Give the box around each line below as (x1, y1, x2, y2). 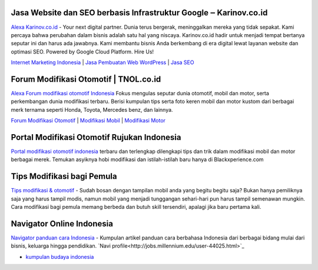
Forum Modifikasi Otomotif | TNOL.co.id (11, 74, 161, 84)
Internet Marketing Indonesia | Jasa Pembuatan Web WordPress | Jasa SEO (11, 59, 194, 66)
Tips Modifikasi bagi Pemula (11, 171, 117, 182)
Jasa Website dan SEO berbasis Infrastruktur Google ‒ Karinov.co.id (11, 8, 268, 18)
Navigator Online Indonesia (11, 218, 113, 229)
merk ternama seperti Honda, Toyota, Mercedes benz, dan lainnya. (11, 106, 173, 113)
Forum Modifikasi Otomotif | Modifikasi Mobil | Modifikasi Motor (11, 117, 166, 124)
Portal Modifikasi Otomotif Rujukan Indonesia (11, 132, 181, 142)
